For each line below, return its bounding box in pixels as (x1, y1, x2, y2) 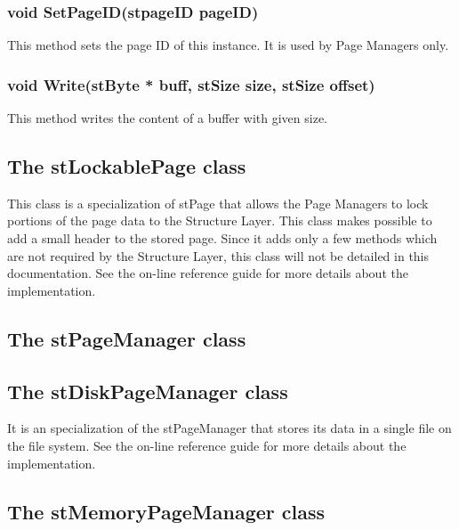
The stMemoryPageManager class (7, 497, 326, 525)
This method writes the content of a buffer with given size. (7, 109, 327, 127)
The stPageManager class (7, 324, 246, 352)
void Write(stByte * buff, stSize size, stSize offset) (7, 73, 375, 95)
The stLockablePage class (7, 152, 246, 180)
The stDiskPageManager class (7, 377, 288, 404)
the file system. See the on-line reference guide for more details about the (7, 436, 407, 454)
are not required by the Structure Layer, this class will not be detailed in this (7, 246, 430, 265)
